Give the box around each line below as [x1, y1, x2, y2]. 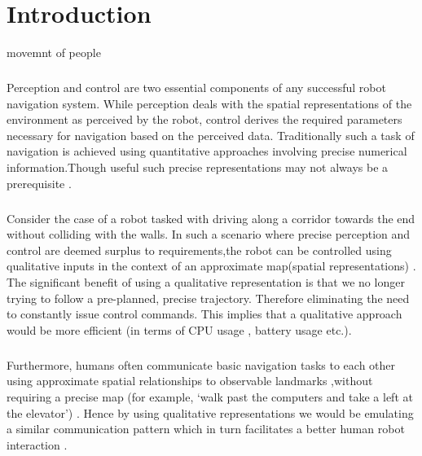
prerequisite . [7, 174, 72, 191]
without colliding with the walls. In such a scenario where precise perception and [7, 226, 411, 243]
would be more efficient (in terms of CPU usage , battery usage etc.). [7, 321, 352, 338]
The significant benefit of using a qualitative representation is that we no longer [7, 274, 405, 290]
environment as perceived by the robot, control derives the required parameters [7, 111, 402, 128]
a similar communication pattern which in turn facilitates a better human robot [7, 420, 405, 437]
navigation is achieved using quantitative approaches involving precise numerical [7, 142, 407, 160]
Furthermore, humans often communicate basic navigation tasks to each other [7, 356, 396, 373]
